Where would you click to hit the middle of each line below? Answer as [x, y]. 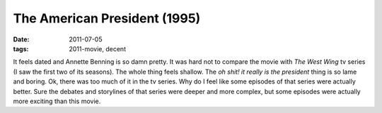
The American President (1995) [107, 18]
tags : [21, 48]
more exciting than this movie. [57, 101]
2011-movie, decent [98, 48]
